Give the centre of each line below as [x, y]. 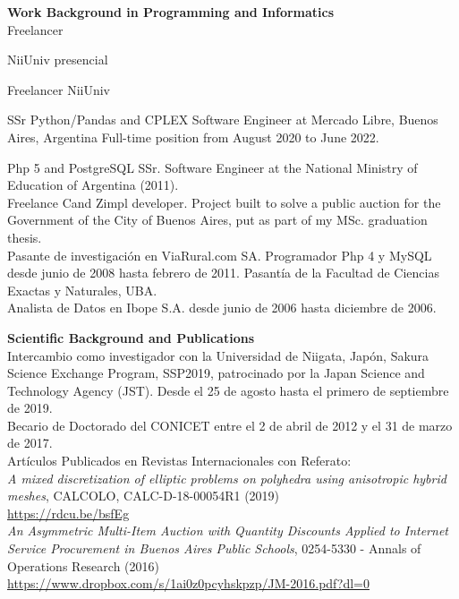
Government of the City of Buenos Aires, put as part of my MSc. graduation [217, 220]
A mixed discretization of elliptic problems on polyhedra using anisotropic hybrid [227, 478]
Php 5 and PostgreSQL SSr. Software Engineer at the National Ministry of [212, 167]
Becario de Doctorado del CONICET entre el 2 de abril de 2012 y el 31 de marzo [230, 425]
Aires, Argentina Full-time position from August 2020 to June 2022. [193, 137]
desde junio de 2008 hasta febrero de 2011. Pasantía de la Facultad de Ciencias [223, 273]
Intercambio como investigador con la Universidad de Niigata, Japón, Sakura [218, 355]
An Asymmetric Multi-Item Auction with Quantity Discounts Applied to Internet [228, 531]
